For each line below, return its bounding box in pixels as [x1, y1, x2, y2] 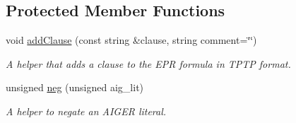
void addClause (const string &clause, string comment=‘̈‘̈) [6, 33, 257, 47]
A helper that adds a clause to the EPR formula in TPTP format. [6, 56, 291, 71]
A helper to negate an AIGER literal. [6, 103, 167, 118]
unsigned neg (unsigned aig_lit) [6, 80, 144, 95]
